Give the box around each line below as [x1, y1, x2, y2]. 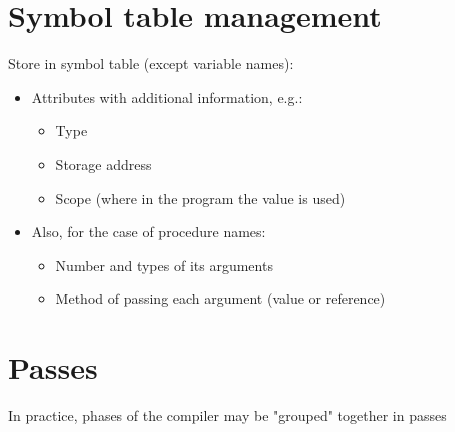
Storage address [55, 153, 152, 174]
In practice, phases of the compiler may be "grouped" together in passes [8, 405, 447, 425]
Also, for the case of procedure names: [31, 221, 266, 242]
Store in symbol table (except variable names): [8, 53, 294, 74]
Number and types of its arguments [55, 254, 273, 275]
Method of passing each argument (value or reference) [55, 288, 386, 309]
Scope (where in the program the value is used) [55, 187, 346, 208]
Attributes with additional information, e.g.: [31, 86, 303, 107]
